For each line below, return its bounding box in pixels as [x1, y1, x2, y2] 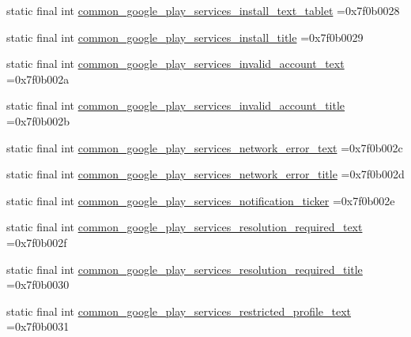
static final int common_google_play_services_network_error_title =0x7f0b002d [6, 166, 405, 182]
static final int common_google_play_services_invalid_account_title [6, 97, 345, 114]
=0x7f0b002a [6, 70, 70, 87]
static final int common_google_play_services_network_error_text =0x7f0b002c [6, 139, 403, 155]
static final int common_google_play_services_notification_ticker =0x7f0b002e [6, 192, 395, 208]
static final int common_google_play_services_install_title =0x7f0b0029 [6, 28, 364, 45]
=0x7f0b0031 [6, 318, 70, 335]
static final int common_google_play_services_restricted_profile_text [6, 302, 352, 319]
